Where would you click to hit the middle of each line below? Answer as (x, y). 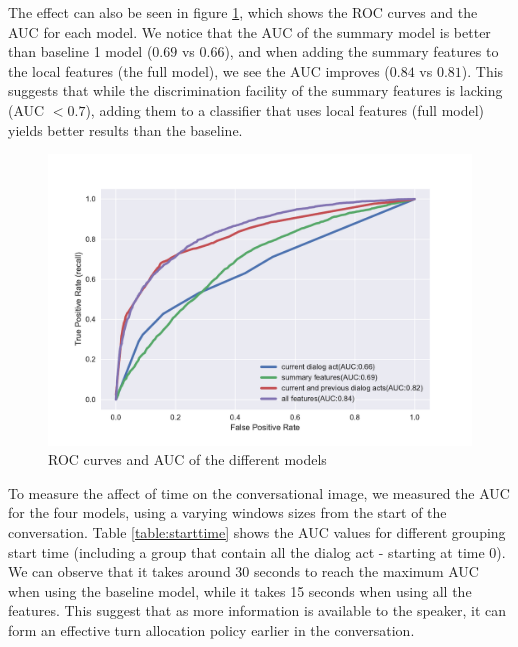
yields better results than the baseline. (125, 129)
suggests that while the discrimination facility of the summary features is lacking (255, 90)
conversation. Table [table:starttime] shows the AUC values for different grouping (257, 532)
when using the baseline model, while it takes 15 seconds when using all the (240, 590)
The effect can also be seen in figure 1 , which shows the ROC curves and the (243, 12)
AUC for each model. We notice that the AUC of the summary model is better (249, 31)
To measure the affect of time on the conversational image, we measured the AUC (259, 492)
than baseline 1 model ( (80, 51)
